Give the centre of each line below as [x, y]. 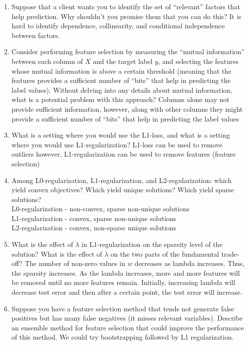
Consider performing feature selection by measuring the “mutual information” [128, 51]
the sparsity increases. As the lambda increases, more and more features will [126, 273]
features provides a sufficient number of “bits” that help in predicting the [121, 80]
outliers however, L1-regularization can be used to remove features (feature [124, 154]
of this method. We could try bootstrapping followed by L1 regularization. [123, 337]
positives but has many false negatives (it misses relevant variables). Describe [127, 318]
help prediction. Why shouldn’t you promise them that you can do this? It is [126, 16]
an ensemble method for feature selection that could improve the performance [128, 327]
